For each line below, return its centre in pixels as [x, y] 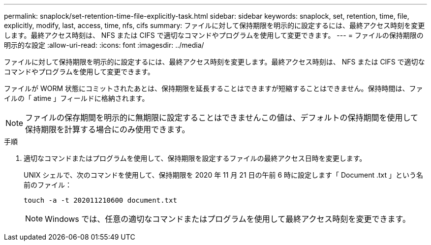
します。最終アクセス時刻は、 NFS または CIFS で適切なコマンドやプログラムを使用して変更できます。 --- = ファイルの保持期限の [214, 35]
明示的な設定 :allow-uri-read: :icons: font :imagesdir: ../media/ [104, 45]
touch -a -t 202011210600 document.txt [100, 200]
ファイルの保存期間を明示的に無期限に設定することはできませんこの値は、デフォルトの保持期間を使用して [222, 118]
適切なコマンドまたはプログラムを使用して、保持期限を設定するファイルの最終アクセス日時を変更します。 [195, 158]
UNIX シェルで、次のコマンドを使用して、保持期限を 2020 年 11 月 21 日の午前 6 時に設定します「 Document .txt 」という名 [224, 175]
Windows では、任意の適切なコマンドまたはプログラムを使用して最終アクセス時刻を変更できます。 [228, 219]
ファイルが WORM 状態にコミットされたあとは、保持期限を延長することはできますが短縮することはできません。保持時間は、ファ [214, 88]
